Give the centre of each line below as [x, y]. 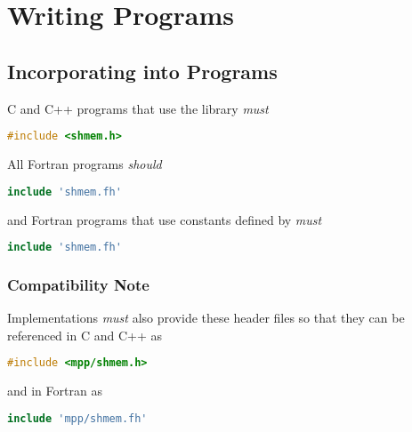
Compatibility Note [78, 284]
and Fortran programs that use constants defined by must [165, 219]
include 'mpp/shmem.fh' [77, 418]
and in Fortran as [55, 391]
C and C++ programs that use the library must [138, 108]
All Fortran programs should [85, 164]
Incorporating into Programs [142, 71]
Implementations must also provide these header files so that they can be [206, 318]
